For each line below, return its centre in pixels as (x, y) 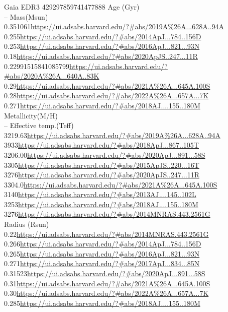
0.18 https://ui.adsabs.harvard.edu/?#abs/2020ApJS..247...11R (101, 56)
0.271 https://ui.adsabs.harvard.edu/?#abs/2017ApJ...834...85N (102, 263)
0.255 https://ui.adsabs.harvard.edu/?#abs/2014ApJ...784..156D (103, 36)
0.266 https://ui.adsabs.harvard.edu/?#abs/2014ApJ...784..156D (103, 244)
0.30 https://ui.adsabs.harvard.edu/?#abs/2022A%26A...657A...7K (106, 293)
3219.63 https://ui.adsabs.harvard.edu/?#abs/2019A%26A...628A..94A (112, 135)
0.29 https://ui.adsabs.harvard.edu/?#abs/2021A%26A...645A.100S (107, 85)
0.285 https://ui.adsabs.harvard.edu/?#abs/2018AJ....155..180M (102, 303)
